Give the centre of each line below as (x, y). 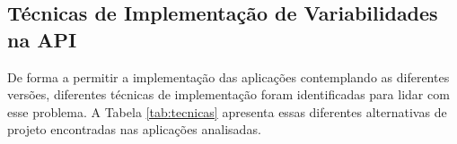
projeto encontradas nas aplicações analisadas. (134, 129)
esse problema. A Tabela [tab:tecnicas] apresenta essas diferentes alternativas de (227, 111)
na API (42, 39)
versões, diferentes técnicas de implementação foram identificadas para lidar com (228, 94)
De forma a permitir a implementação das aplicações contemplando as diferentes (228, 76)
